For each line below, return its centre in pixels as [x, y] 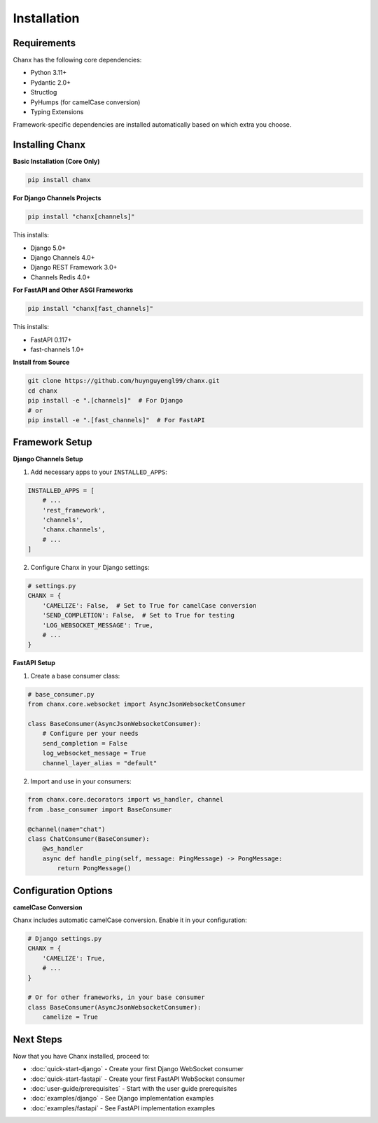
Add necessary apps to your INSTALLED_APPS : [99, 472]
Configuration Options [63, 890]
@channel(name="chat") [66, 829]
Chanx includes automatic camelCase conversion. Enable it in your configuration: [130, 920]
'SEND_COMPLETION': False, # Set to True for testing [138, 615]
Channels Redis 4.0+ [61, 277]
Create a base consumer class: [75, 676]
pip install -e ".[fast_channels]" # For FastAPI [117, 420]
